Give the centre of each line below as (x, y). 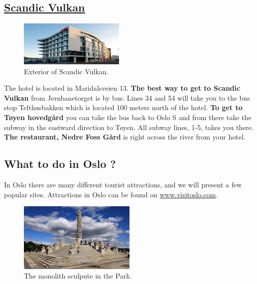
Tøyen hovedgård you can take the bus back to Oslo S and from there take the (128, 117)
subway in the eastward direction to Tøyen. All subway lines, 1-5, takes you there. (129, 127)
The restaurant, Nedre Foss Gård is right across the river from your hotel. (125, 137)
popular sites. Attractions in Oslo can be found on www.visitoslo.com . (111, 194)
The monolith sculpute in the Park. (78, 276)
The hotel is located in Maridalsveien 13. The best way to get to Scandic (122, 88)
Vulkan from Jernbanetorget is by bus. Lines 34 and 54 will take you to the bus (127, 97)
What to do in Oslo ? (60, 164)
